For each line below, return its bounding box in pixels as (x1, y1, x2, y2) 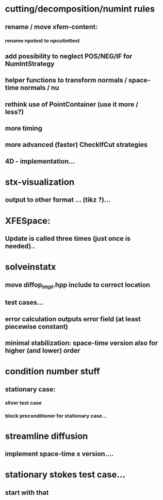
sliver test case (5, 400, 42, 406)
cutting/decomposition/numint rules (5, 3, 155, 15)
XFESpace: (5, 215, 51, 226)
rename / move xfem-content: (5, 23, 98, 31)
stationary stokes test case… (5, 469, 126, 480)
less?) (5, 108, 24, 116)
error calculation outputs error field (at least (5, 315, 141, 323)
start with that (5, 488, 49, 497)
